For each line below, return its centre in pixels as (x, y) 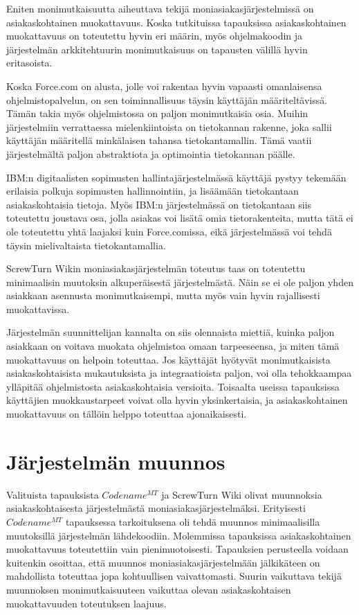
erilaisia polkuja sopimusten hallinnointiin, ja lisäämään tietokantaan (153, 191)
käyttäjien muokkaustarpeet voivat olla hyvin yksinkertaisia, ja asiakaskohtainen (177, 400)
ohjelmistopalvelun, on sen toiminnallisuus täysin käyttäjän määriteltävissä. (167, 99)
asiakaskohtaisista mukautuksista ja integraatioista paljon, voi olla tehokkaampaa (179, 373)
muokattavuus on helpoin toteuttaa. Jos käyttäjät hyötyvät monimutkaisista (168, 359)
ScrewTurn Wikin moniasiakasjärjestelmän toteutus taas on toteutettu (156, 268)
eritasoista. (29, 63)
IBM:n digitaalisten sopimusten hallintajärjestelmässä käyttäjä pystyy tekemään (176, 177)
